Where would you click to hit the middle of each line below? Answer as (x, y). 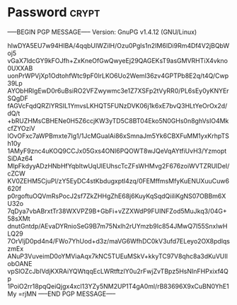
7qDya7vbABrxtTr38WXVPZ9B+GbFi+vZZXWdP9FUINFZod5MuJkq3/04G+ (117, 211)
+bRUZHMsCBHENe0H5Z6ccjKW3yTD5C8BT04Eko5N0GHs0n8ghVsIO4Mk (118, 120)
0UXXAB (20, 68)
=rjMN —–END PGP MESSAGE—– (67, 294)
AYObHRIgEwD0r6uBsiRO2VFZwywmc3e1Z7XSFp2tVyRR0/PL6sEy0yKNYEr (118, 91)
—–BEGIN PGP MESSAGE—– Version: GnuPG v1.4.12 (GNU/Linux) (102, 32)
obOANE (20, 263)
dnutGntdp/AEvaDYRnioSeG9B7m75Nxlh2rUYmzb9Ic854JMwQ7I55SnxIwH (117, 226)
